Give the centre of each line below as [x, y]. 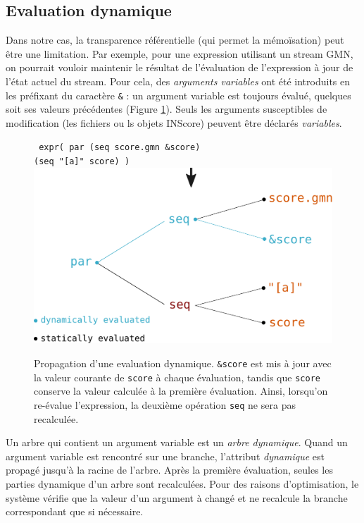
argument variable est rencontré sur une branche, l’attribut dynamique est [165, 456]
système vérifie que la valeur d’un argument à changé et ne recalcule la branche [177, 497]
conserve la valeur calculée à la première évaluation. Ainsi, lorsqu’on [181, 391]
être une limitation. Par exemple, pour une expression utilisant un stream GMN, [180, 53]
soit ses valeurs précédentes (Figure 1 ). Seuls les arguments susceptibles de [167, 109]
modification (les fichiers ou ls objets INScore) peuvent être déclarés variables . [174, 122]
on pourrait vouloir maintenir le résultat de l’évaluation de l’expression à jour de [180, 67]
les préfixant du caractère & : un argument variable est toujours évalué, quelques [178, 95]
